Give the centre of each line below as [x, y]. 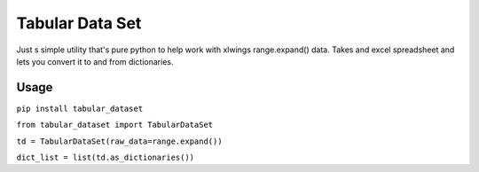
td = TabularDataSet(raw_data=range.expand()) [119, 141]
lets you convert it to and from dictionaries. [95, 61]
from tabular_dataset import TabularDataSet [115, 125]
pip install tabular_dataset [80, 108]
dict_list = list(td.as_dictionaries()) [106, 158]
